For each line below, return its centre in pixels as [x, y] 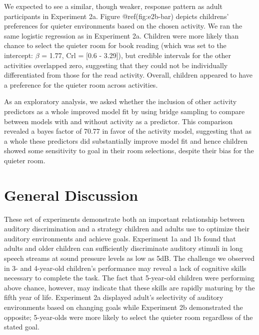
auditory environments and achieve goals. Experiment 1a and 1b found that [120, 238]
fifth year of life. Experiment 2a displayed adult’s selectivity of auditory [114, 297]
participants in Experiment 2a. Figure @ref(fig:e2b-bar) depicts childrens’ [116, 16]
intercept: [18, 55]
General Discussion [71, 195]
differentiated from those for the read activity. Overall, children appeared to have [128, 75]
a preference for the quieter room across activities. [81, 84]
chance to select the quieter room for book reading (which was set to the [115, 45]
